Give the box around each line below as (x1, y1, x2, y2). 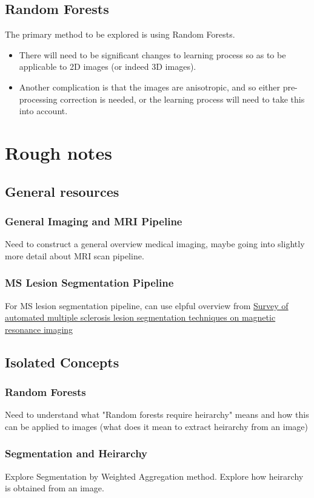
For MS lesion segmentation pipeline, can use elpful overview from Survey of (5, 299, 289, 312)
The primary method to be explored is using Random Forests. (5, 28, 235, 41)
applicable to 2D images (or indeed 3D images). (19, 60, 196, 73)
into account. (19, 104, 68, 117)
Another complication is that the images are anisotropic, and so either (19, 80, 280, 93)
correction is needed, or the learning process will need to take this (60, 92, 305, 105)
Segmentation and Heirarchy (5, 446, 148, 461)
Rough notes (5, 140, 112, 165)
